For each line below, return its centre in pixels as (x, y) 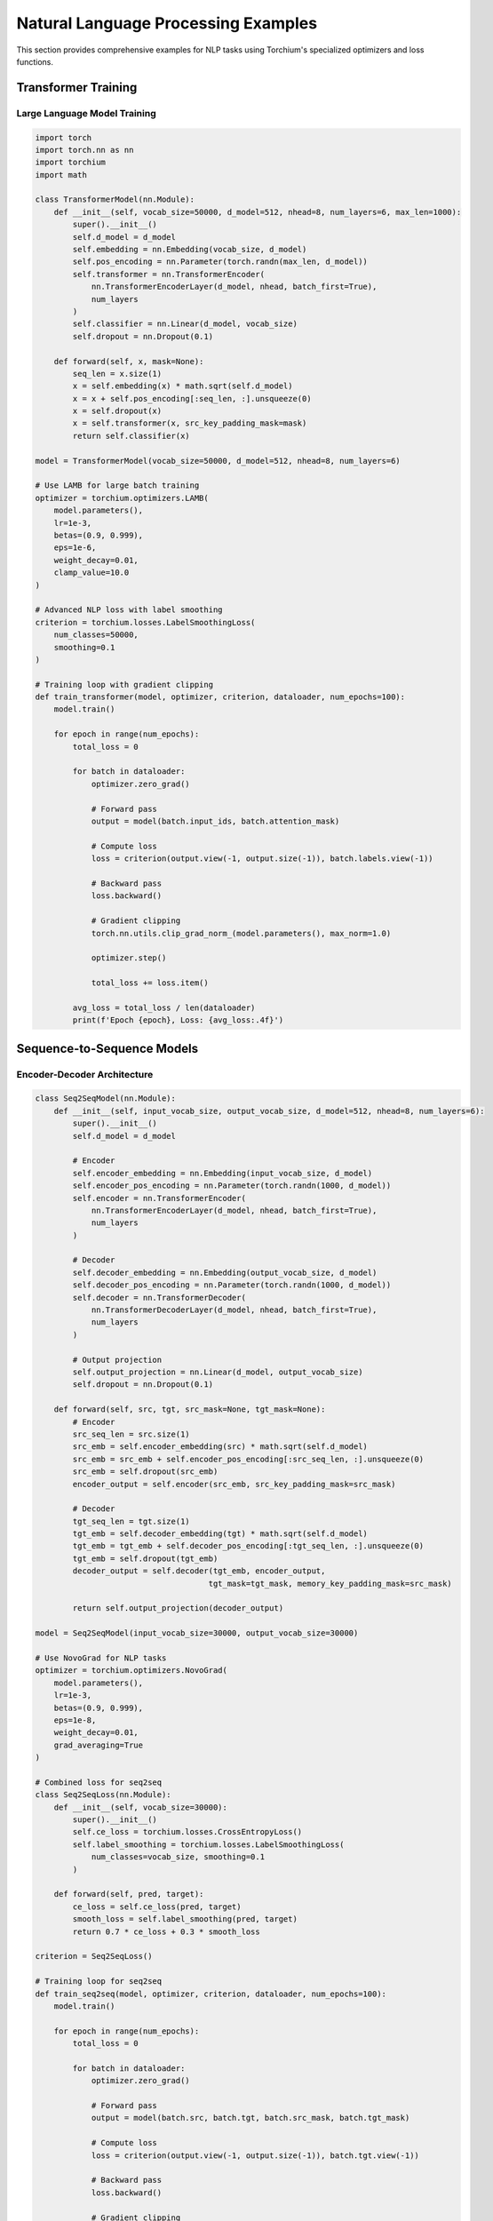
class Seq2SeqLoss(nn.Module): (103, 1795)
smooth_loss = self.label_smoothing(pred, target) (185, 1919)
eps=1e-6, (75, 548)
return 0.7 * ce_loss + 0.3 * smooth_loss (167, 1931)
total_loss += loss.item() (150, 983)
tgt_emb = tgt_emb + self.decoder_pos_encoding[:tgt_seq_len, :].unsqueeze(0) (248, 1546)
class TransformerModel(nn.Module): (115, 199)
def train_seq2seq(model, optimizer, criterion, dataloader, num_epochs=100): (211, 1994)
